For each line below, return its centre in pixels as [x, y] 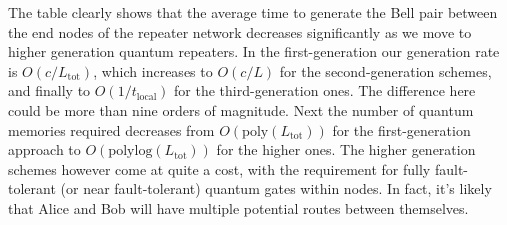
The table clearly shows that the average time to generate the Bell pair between [253, 12]
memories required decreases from [111, 129]
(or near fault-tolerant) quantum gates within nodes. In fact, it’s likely [276, 188]
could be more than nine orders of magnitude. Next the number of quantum [241, 109]
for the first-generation [401, 129]
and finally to [49, 90]
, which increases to [153, 70]
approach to [44, 149]
